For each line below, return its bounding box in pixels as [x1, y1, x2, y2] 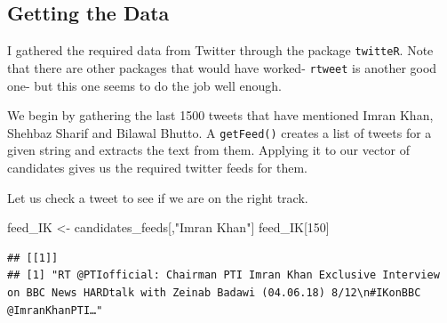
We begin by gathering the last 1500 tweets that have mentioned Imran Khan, [7, 106, 434, 125]
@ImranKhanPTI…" [7, 303, 103, 317]
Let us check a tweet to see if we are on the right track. [7, 188, 308, 206]
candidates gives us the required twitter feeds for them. [7, 157, 308, 176]
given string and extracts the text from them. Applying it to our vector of [7, 141, 411, 159]
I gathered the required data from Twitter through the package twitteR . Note [7, 41, 434, 60]
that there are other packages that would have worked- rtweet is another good [7, 58, 437, 77]
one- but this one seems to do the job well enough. [7, 76, 282, 94]
